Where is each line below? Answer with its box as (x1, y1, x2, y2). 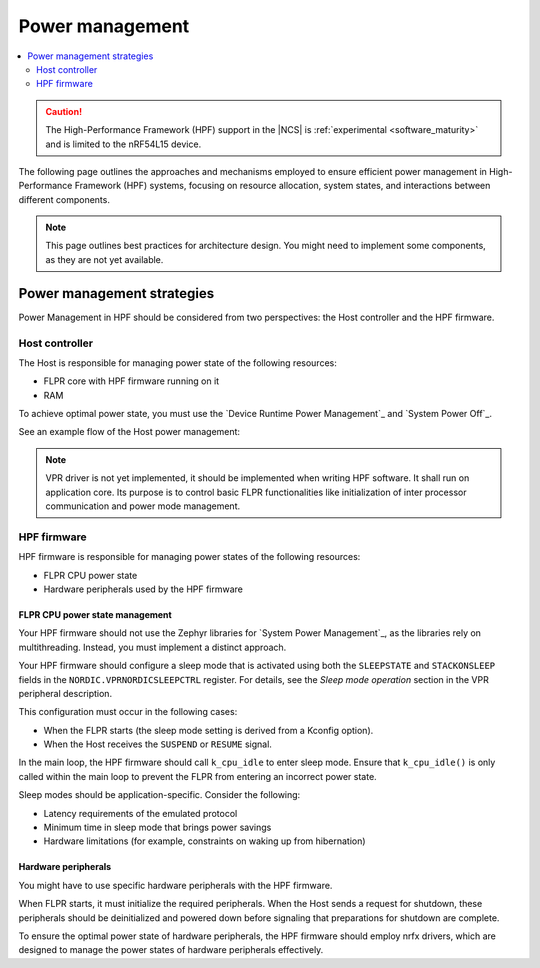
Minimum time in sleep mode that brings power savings (43, 821, 272, 834)
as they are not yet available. (45, 253, 164, 265)
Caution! (45, 105, 83, 117)
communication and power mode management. (45, 500, 241, 512)
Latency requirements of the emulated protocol (43, 807, 238, 819)
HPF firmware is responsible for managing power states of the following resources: (18, 551, 361, 563)
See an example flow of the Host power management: (18, 426, 240, 438)
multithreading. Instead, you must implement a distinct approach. (18, 641, 287, 653)
